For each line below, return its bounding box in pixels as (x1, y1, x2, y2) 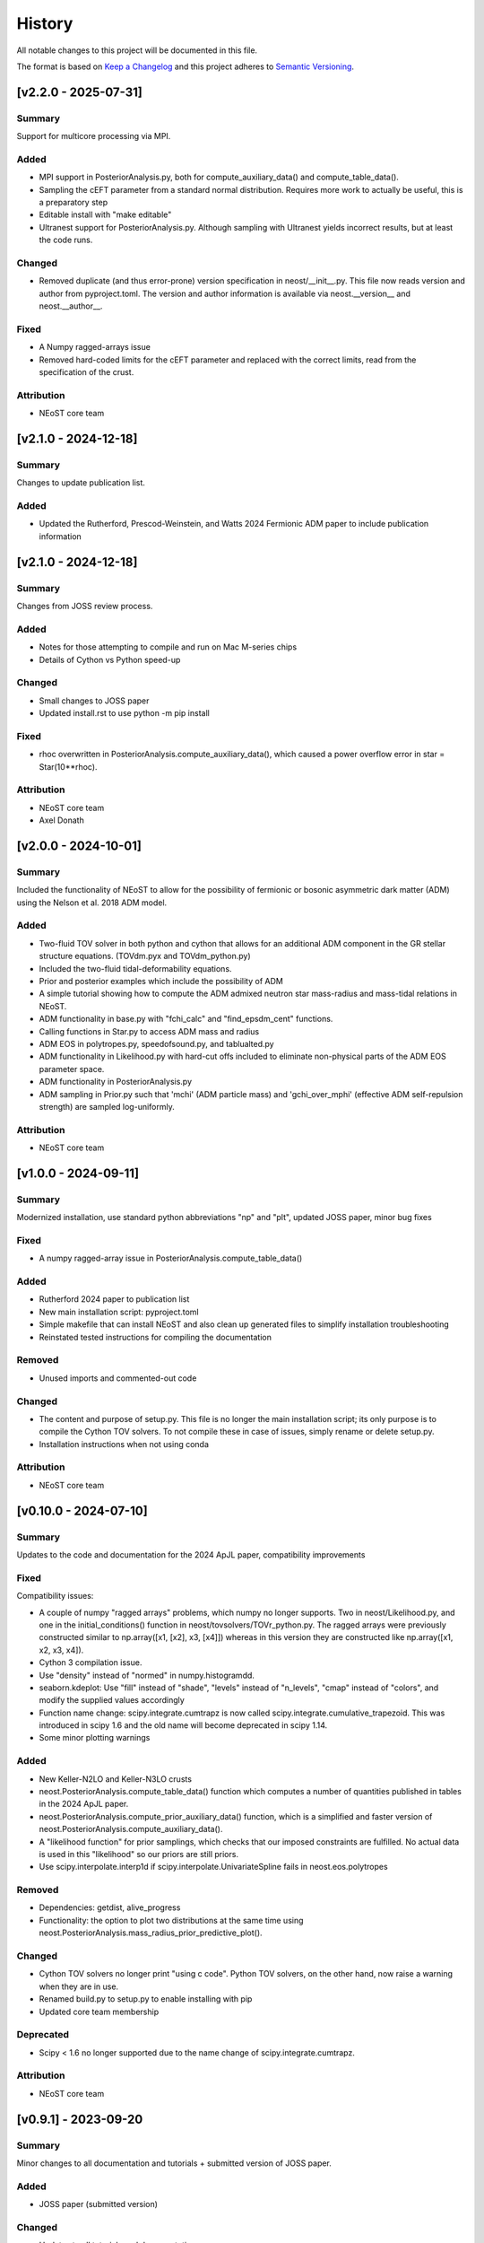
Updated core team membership (39, 2006, 160, 2017)
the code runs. (39, 234, 93, 246)
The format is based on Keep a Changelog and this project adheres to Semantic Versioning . (16, 61, 354, 72)
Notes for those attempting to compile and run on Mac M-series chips (39, 641, 298, 652)
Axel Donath (39, 815, 84, 825)
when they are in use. (39, 1981, 119, 1992)
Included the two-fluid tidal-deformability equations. (39, 963, 232, 973)
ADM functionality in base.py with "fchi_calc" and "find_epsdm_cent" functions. (39, 1014, 333, 1025)
